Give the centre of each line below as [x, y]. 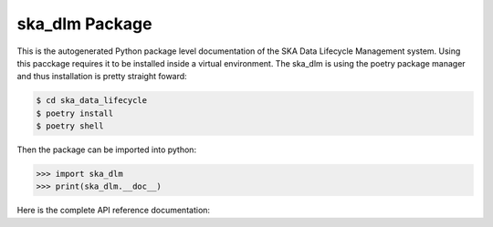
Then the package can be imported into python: [106, 150]
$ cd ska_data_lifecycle [92, 101]
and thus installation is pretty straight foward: [102, 77]
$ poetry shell [70, 126]
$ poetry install [75, 113]
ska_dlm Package [84, 24]
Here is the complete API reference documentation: [113, 211]
